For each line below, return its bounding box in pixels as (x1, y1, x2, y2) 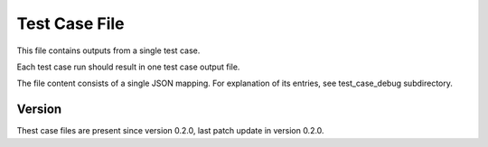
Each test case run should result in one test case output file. (16, 61, 240, 72)
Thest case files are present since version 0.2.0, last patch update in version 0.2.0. (16, 125, 324, 136)
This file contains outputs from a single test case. (16, 45, 201, 56)
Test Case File (16, 14, 125, 33)
